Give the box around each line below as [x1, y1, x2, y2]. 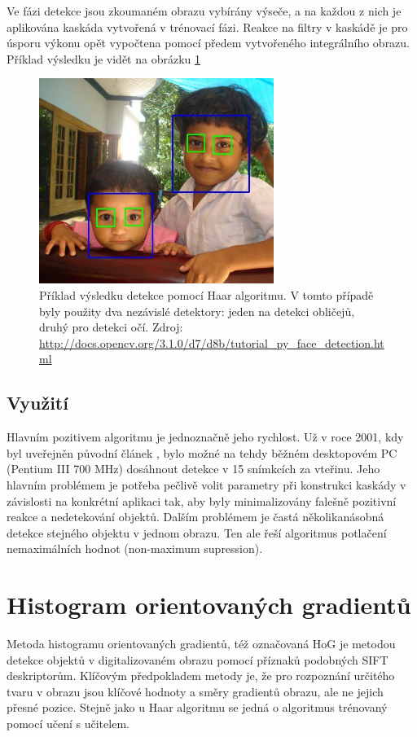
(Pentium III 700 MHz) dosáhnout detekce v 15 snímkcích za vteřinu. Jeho [7, 460, 380, 477]
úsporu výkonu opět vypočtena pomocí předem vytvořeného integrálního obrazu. [7, 34, 410, 51]
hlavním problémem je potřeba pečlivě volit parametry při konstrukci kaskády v [7, 476, 406, 493]
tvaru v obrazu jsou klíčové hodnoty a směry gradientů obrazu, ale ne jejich [7, 682, 384, 700]
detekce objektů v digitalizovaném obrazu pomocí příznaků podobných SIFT [7, 651, 388, 668]
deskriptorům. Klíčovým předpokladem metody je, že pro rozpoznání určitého [7, 667, 395, 684]
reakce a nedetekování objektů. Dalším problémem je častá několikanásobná [7, 508, 384, 525]
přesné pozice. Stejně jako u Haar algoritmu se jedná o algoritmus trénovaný [7, 699, 388, 716]
